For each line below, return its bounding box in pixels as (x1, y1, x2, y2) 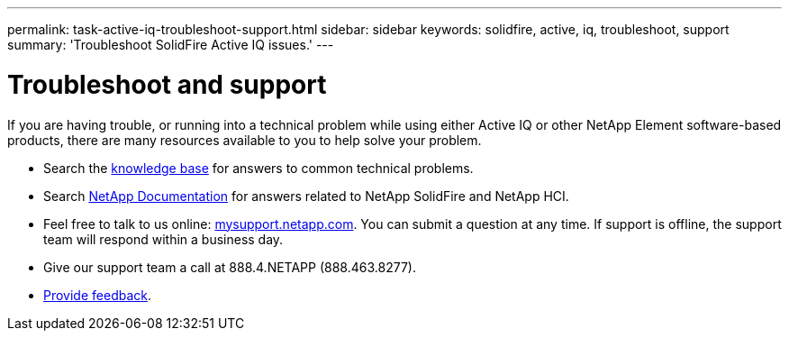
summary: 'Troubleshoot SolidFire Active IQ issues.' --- (7, 37, 334, 52)
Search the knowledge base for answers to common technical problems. (43, 160, 474, 176)
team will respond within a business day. (43, 231, 284, 247)
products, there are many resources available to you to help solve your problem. (7, 132, 482, 148)
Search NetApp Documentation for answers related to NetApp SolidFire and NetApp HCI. (43, 187, 569, 204)
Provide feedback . (43, 287, 151, 303)
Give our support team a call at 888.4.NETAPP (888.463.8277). (43, 259, 416, 275)
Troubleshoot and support (7, 69, 327, 100)
